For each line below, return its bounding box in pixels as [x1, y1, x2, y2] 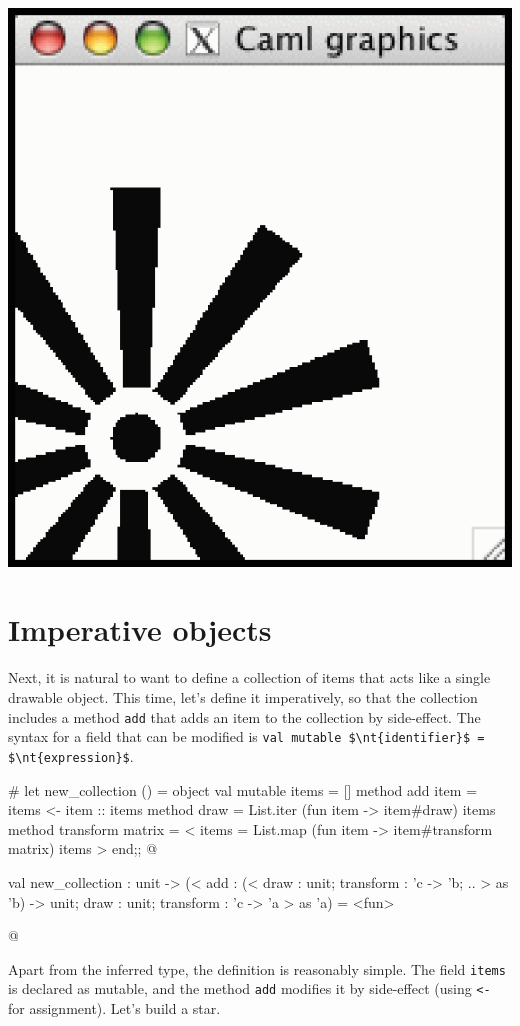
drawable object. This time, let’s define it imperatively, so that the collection [8, 687, 478, 708]
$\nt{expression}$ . [8, 745, 134, 766]
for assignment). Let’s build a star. [8, 998, 221, 1019]
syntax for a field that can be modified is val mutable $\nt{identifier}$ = [8, 726, 485, 747]
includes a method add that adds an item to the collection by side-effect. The [8, 706, 481, 727]
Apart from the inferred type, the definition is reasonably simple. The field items [8, 958, 506, 979]
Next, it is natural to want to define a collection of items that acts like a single [8, 667, 491, 688]
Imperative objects [8, 609, 272, 650]
